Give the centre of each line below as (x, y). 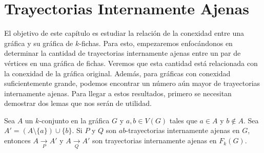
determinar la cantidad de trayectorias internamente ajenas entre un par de (123, 53)
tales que (183, 120)
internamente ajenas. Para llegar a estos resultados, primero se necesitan (118, 93)
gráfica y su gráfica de (39, 43)
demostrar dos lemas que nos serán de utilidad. (78, 103)
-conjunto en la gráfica (74, 120)
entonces (17, 140)
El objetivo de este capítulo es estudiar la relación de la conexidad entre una (124, 33)
